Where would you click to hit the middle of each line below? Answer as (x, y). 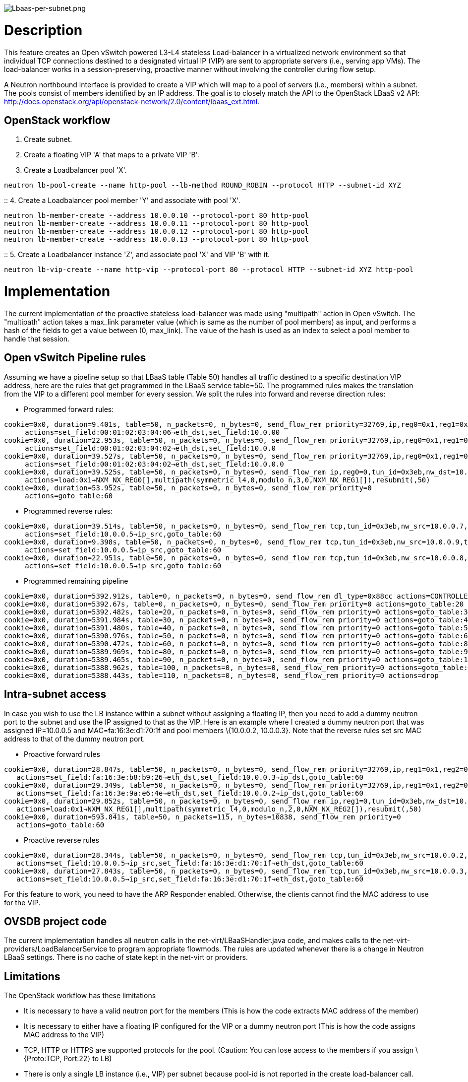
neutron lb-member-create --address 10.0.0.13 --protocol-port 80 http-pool (157, 239)
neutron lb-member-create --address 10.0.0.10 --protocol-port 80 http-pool (157, 216)
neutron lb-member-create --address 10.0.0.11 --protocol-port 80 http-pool (157, 224)
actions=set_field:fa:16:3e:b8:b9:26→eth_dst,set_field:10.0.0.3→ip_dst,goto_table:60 (190, 777)
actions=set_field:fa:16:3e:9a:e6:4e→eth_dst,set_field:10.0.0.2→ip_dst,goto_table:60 (190, 793)
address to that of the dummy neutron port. (75, 739)
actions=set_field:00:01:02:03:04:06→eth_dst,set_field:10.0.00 (152, 432)
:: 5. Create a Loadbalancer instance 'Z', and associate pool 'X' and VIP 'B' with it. (137, 255)
